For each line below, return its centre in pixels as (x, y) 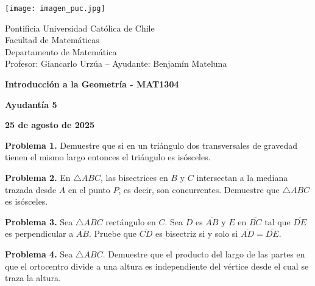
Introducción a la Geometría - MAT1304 (92, 84)
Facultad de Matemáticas (52, 40)
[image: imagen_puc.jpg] (55, 9)
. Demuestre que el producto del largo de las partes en (204, 254)
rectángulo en (131, 221)
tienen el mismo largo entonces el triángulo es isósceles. (108, 157)
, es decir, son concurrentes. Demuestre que (199, 189)
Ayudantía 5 (31, 104)
